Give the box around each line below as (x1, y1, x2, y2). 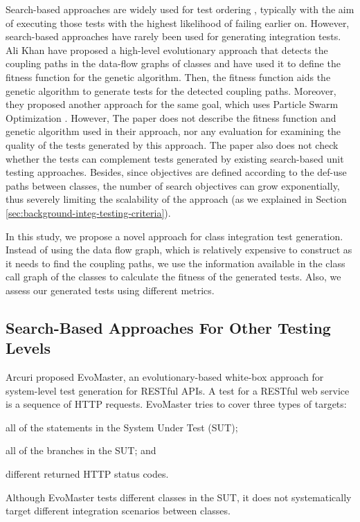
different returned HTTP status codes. (6, 467, 169, 481)
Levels (6, 337, 51, 359)
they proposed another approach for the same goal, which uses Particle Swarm (6, 97, 339, 111)
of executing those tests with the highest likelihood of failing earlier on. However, (6, 15, 350, 30)
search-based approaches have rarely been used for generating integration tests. (6, 29, 341, 44)
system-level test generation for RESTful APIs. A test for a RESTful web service (6, 383, 350, 397)
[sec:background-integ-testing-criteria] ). (6, 205, 171, 219)
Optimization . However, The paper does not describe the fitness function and (6, 110, 336, 125)
